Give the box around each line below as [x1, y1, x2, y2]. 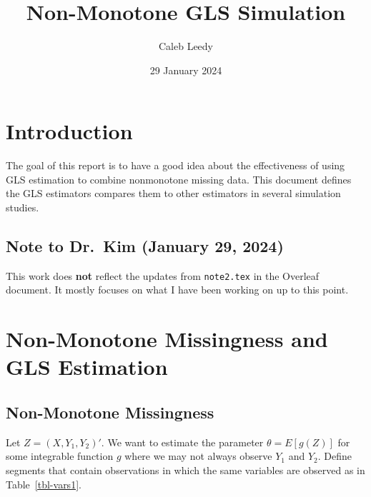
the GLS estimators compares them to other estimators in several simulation [6, 186, 341, 201]
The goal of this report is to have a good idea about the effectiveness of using [6, 158, 345, 173]
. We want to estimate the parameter [101, 434, 264, 449]
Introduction [6, 116, 133, 146]
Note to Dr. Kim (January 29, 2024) [6, 235, 284, 257]
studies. [6, 200, 39, 215]
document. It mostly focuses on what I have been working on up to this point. [6, 282, 349, 297]
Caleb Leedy [158, 39, 214, 54]
